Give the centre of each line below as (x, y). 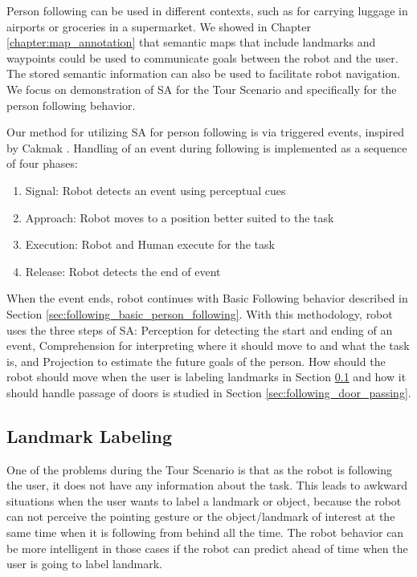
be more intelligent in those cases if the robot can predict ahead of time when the (207, 548)
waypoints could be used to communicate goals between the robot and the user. (202, 57)
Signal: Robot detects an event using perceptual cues (155, 190)
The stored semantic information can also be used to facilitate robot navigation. (204, 73)
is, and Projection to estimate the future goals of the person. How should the (196, 361)
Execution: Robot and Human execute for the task (150, 244)
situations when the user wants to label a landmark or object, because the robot (204, 500)
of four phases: (42, 163)
